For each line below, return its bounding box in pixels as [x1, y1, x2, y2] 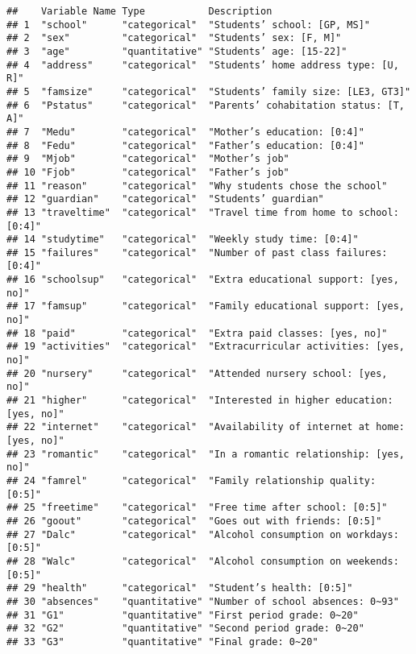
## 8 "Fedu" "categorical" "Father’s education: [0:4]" [6, 139, 364, 151]
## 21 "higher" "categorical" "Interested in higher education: [6, 395, 393, 407]
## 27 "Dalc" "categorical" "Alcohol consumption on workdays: [6, 528, 399, 540]
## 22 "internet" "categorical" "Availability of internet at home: [6, 421, 405, 433]
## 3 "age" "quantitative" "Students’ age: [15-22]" [6, 45, 347, 57]
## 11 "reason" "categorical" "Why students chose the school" [6, 180, 388, 192]
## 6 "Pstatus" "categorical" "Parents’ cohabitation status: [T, [6, 99, 405, 111]
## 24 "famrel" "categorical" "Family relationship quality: [6, 474, 376, 486]
